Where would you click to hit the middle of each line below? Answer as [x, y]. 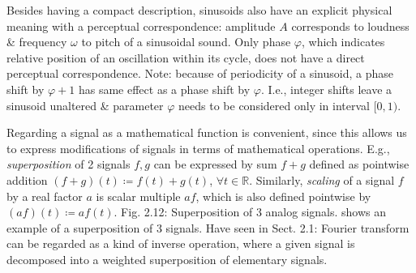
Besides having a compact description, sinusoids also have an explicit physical [199, 10]
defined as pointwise [359, 164]
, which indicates [343, 42]
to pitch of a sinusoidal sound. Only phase [186, 42]
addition [27, 179]
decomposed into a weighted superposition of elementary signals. [167, 259]
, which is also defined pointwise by [283, 196]
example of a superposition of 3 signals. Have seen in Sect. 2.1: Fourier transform [208, 227]
